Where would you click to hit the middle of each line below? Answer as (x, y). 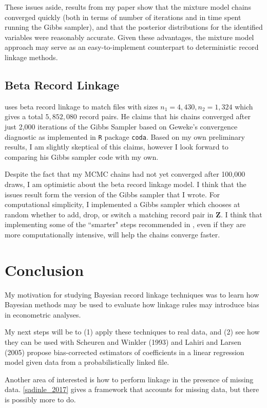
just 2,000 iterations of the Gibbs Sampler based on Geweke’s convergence (121, 126)
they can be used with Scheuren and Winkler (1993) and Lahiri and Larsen (123, 342)
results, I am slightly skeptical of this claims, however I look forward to (117, 147)
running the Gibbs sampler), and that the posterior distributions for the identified (134, 27)
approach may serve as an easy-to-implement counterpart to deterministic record (132, 47)
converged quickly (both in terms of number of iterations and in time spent (123, 17)
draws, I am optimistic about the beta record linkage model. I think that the (126, 184)
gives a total (24, 116)
